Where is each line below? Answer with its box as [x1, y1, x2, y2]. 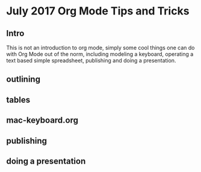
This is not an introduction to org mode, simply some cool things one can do [6, 44, 195, 51]
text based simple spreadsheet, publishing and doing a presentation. [6, 57, 176, 64]
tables [6, 94, 31, 105]
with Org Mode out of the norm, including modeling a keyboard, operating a [6, 51, 194, 58]
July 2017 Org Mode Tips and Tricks [6, 4, 190, 18]
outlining [6, 74, 41, 85]
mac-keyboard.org [6, 115, 79, 126]
